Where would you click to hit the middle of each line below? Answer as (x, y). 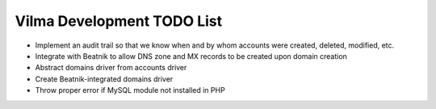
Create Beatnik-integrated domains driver (104, 79)
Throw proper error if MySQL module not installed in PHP (130, 90)
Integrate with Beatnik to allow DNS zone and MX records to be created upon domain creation (191, 56)
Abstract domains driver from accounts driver (111, 68)
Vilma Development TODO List (118, 21)
